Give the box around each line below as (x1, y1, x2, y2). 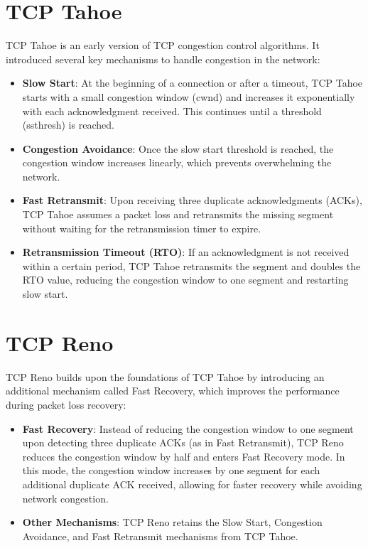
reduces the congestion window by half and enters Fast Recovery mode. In (22, 448, 345, 463)
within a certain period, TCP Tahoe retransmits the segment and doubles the (22, 258, 361, 273)
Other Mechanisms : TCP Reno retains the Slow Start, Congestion (22, 515, 323, 530)
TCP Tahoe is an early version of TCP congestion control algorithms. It (6, 38, 320, 53)
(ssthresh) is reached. (22, 117, 114, 132)
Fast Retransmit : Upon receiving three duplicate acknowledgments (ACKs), (22, 193, 362, 208)
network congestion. (22, 490, 109, 505)
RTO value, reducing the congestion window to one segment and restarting (22, 272, 349, 287)
